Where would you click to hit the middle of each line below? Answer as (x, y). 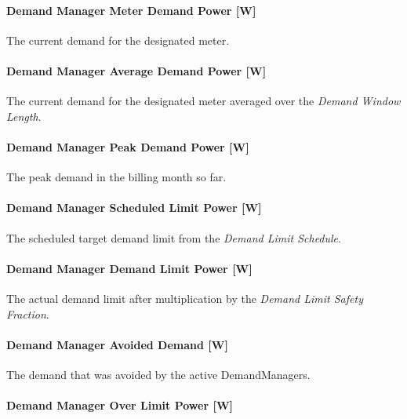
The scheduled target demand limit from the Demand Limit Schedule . (174, 237)
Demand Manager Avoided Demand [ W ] (117, 344)
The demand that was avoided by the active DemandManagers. (158, 374)
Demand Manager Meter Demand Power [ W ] (131, 10)
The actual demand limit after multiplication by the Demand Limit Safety (185, 298)
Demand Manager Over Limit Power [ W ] (120, 405)
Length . (24, 116)
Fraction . (28, 313)
